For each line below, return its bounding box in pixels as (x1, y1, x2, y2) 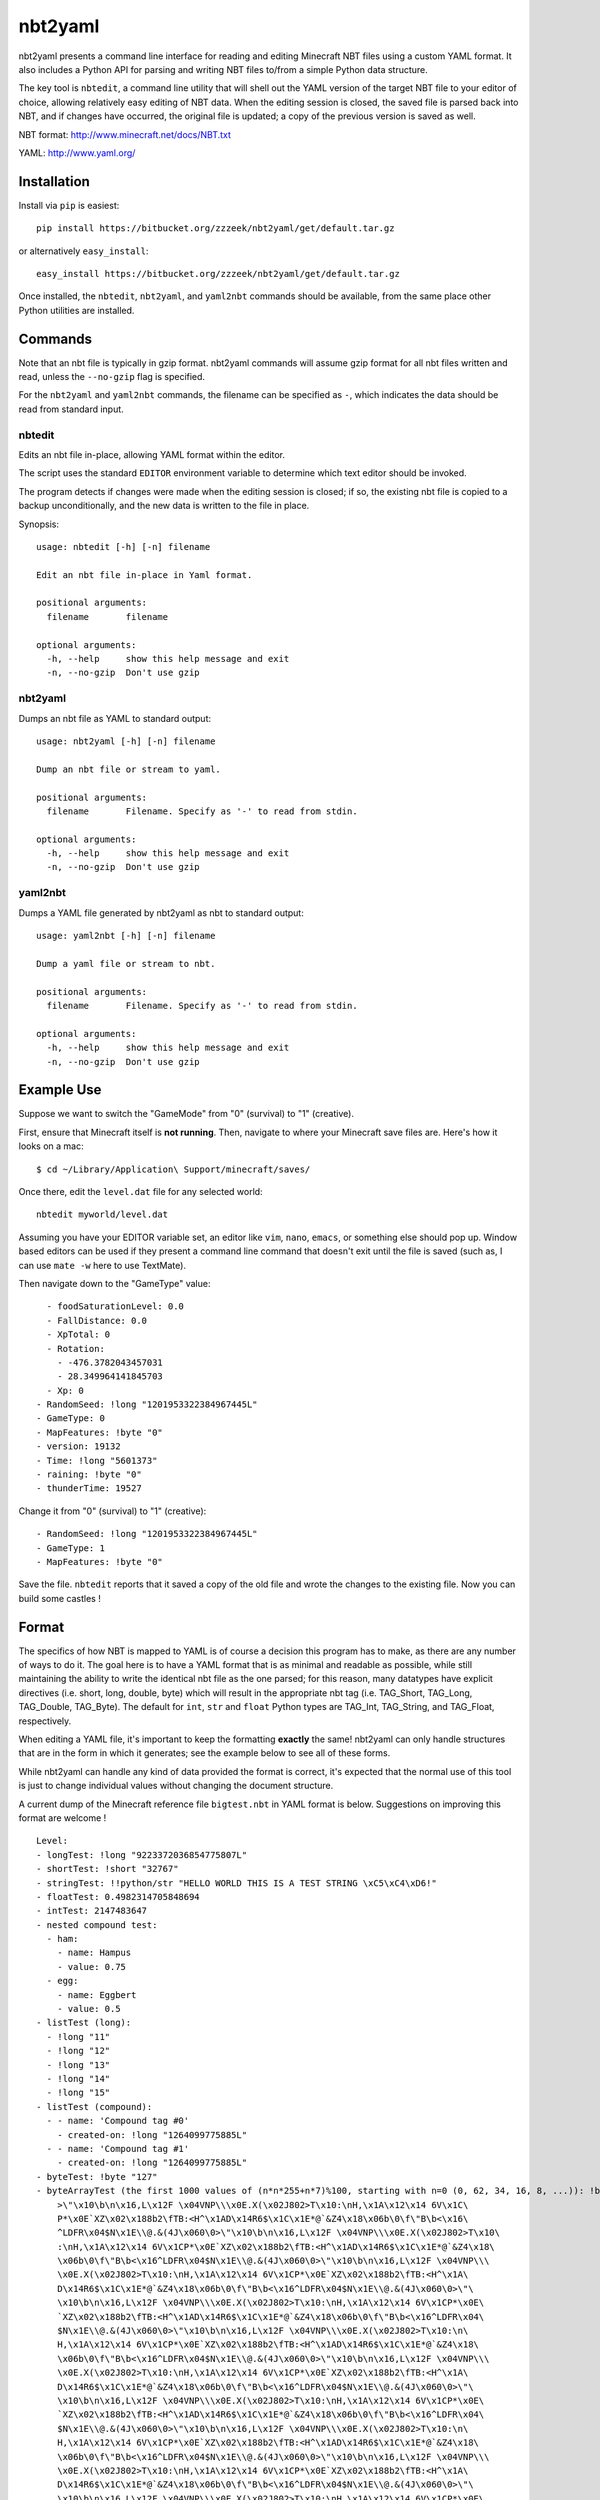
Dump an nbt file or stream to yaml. (36, 763, 222, 775)
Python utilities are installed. (18, 304, 135, 316)
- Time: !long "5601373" (36, 1455, 158, 1466)
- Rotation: (46, 1343, 105, 1354)
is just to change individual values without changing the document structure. (18, 1780, 334, 1792)
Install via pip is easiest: (18, 199, 120, 211)
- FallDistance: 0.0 (46, 1315, 148, 1326)
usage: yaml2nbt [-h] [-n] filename (36, 930, 216, 942)
